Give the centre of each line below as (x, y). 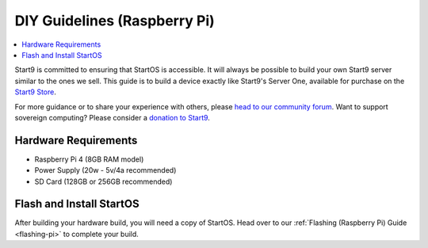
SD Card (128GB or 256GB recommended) (103, 181)
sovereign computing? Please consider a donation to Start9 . (112, 117)
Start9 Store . (36, 92)
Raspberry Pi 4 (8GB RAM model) (89, 159)
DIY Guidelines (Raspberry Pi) (115, 21)
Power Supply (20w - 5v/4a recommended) (105, 170)
